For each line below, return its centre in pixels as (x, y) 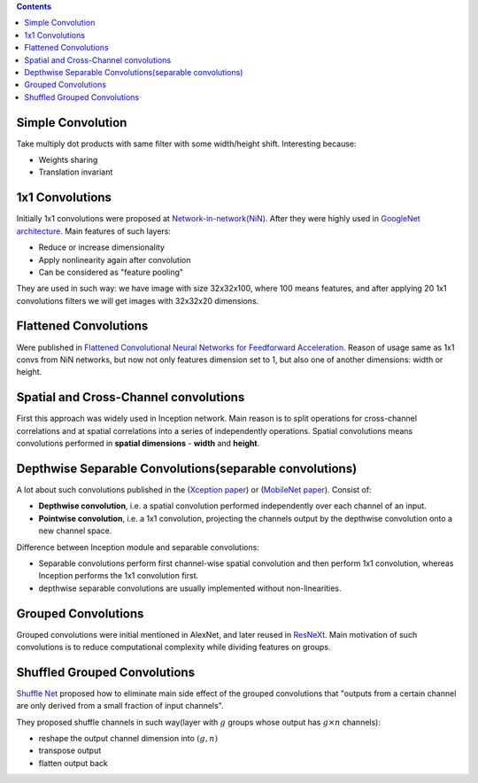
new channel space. (75, 531)
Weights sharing (68, 160)
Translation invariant (76, 172)
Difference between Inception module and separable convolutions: (138, 547)
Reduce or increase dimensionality (102, 247)
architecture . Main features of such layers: (94, 231)
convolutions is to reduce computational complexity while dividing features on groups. (173, 647)
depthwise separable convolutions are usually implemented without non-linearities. (190, 588)
